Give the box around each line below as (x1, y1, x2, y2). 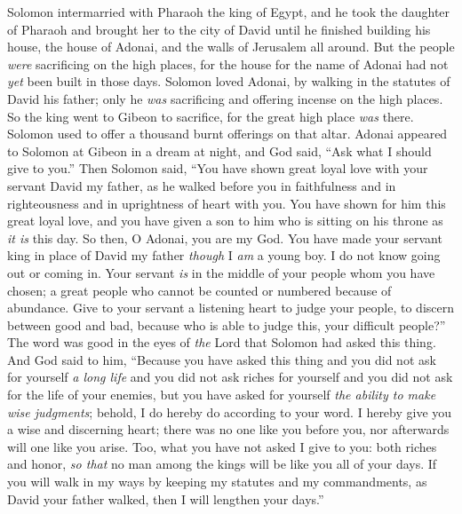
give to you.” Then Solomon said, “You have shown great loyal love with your (7, 159, 428, 178)
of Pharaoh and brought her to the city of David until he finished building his (7, 20, 431, 38)
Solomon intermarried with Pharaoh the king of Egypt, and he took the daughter (7, 3, 450, 20)
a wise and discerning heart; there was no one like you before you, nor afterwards (7, 420, 450, 439)
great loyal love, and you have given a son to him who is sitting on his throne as (7, 211, 443, 230)
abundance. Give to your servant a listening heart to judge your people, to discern (7, 298, 454, 317)
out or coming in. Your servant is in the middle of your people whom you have (7, 263, 435, 281)
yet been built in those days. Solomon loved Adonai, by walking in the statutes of (7, 72, 450, 91)
